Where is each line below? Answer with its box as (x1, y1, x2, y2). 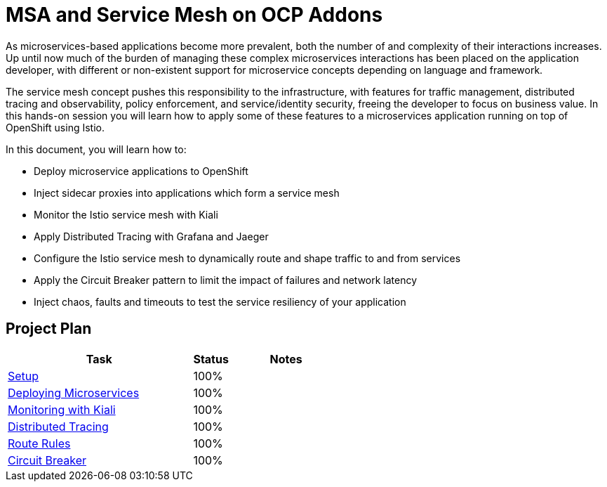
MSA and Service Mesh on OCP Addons (6, 3, 383, 27)
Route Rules (8, 436, 71, 450)
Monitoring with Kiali (8, 402, 116, 417)
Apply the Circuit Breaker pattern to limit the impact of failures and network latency (34, 273, 418, 286)
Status (193, 351, 229, 366)
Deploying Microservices (8, 385, 140, 400)
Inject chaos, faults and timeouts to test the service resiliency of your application (34, 295, 406, 308)
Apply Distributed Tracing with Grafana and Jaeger (34, 230, 269, 242)
